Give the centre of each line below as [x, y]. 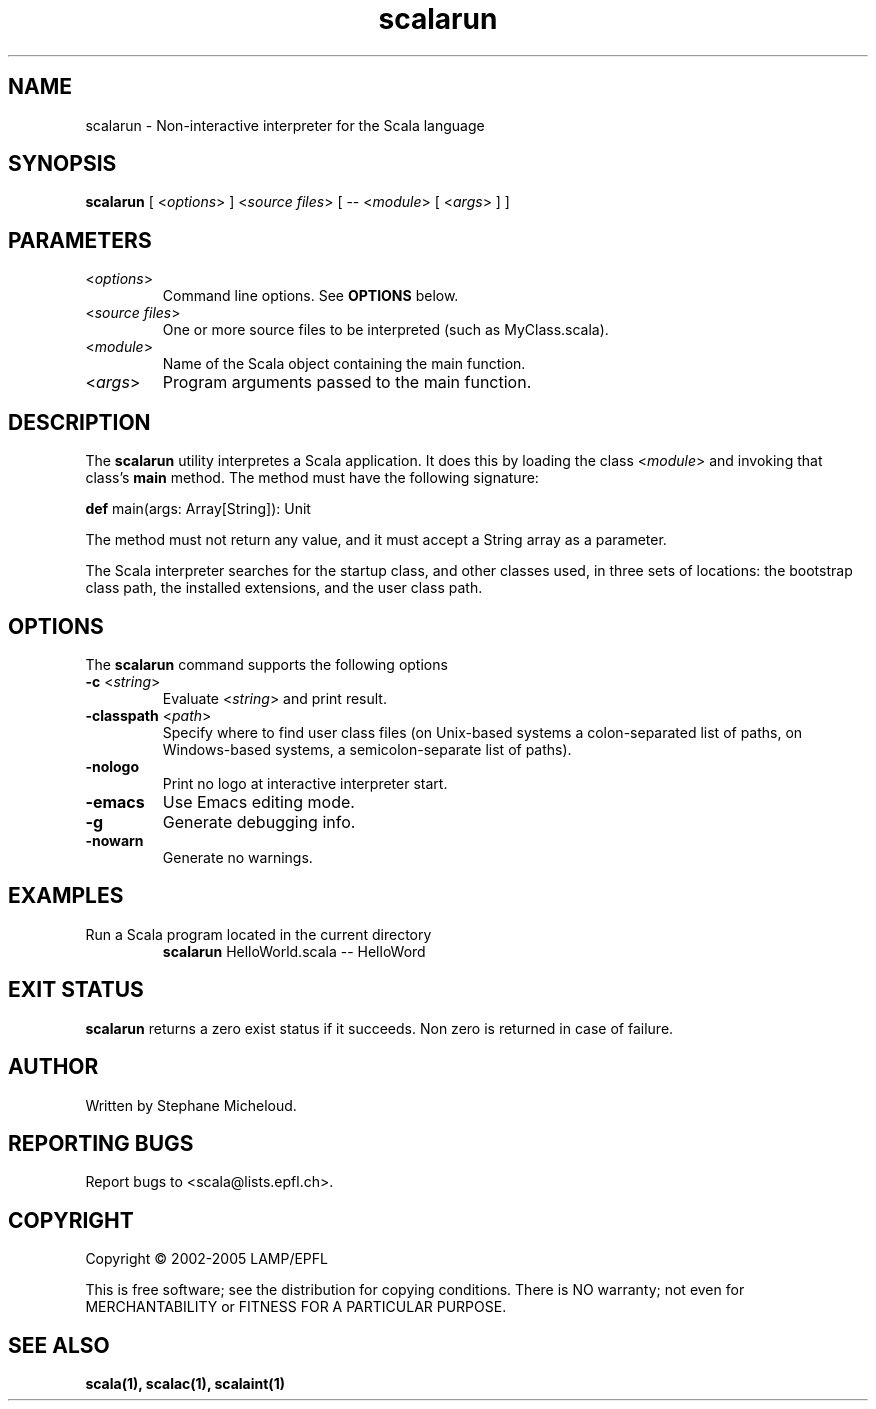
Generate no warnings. [237, 857]
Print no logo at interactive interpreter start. [305, 783]
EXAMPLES [66, 896]
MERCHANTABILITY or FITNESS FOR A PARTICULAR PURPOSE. [296, 1307]
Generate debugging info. [259, 821]
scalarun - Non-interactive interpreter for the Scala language [285, 125]
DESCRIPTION [79, 422]
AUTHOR [53, 1067]
